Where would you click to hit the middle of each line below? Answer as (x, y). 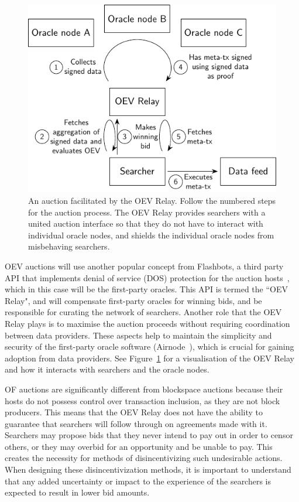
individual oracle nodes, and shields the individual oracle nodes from (151, 235)
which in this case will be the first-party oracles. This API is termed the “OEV (146, 289)
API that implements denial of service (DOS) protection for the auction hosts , (147, 277)
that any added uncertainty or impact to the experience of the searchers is (138, 481)
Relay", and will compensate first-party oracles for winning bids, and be (133, 300)
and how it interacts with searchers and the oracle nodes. (107, 369)
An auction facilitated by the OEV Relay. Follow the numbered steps (152, 200)
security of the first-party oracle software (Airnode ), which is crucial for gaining (149, 346)
